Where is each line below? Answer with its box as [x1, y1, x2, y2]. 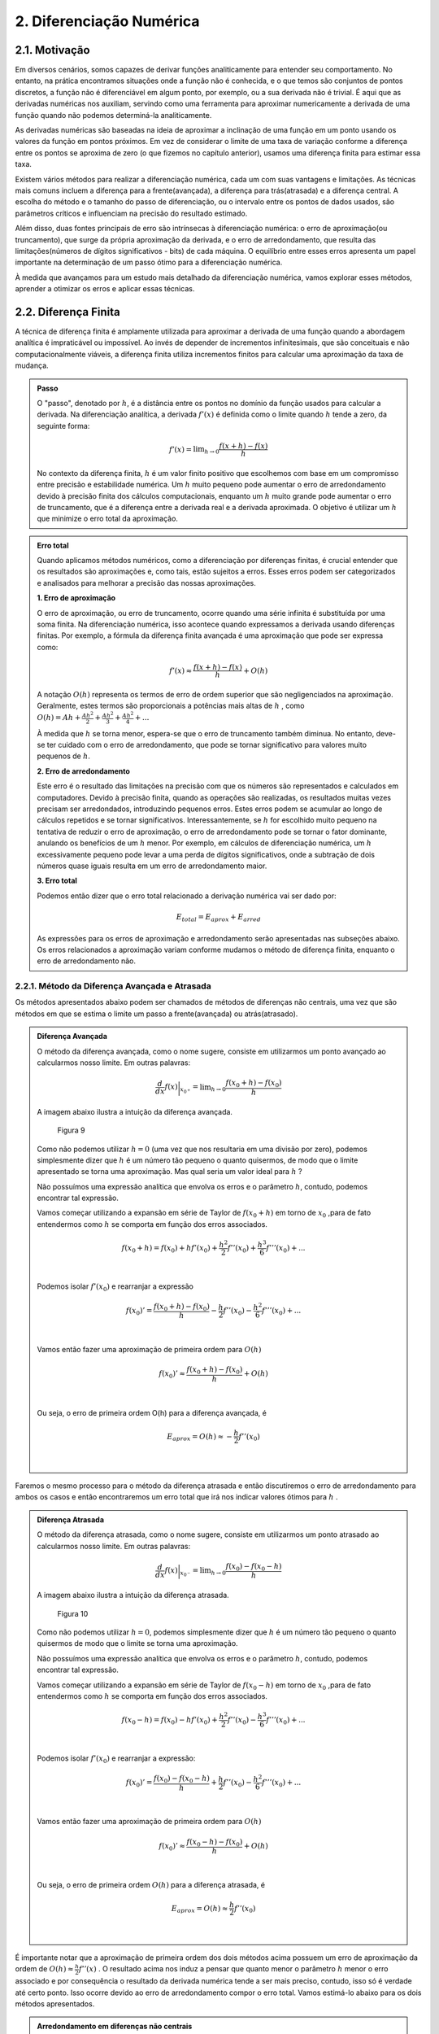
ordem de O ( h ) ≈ [15, 1964, 74, 1974]
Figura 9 [57, 1125, 85, 1135]
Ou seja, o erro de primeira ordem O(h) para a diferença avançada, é [37, 1408, 267, 1417]
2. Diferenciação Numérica [15, 12, 200, 30]
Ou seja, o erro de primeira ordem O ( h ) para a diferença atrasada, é [37, 1880, 266, 1890]
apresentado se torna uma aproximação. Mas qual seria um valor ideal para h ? [37, 1167, 302, 1176]
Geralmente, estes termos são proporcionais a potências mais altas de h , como [37, 701, 305, 711]
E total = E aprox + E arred [176, 912, 262, 923]
